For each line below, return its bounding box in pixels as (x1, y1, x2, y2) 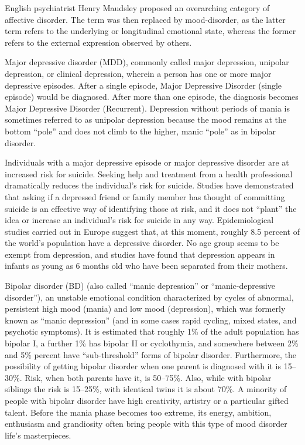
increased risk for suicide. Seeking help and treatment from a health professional (5, 167, 293, 180)
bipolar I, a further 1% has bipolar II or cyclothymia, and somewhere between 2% (5, 337, 299, 349)
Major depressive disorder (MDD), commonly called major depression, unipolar (5, 56, 289, 68)
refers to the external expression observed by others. (5, 36, 192, 48)
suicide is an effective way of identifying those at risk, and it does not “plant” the (5, 202, 297, 214)
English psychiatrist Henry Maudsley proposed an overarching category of (5, 2, 270, 14)
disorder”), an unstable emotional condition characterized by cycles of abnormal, (5, 291, 294, 303)
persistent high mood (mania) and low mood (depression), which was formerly (5, 302, 286, 315)
